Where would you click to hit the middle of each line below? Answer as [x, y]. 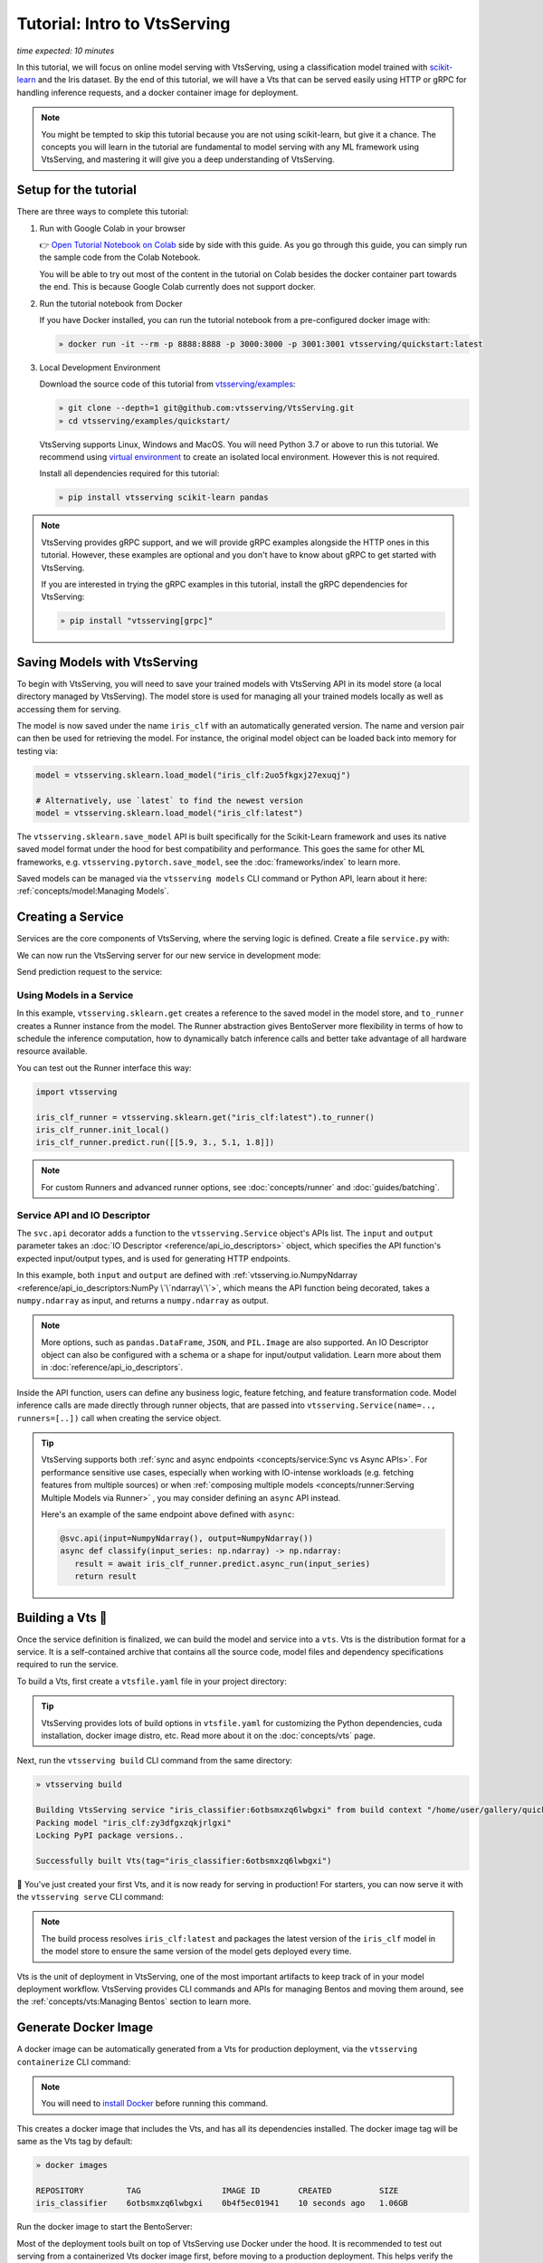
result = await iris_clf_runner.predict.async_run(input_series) [222, 1563]
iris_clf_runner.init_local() [103, 1130]
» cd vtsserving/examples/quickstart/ [144, 420]
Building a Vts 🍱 [62, 1617]
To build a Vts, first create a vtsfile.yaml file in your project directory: [152, 1681]
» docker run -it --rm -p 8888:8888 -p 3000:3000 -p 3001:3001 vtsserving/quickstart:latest [271, 344]
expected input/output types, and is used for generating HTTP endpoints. [153, 1258]
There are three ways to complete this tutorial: [103, 212]
